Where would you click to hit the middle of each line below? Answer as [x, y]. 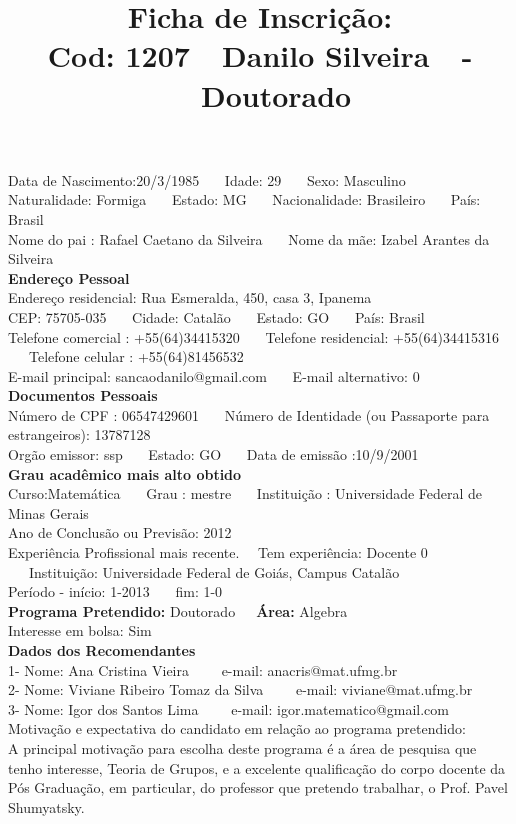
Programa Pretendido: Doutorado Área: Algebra [178, 610]
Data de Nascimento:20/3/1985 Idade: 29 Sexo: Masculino [207, 179]
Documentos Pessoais [83, 395]
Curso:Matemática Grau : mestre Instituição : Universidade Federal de [245, 493]
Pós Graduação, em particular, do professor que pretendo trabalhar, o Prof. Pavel [258, 787]
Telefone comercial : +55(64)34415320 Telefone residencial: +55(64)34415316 [253, 336]
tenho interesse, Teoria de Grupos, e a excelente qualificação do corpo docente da [257, 767]
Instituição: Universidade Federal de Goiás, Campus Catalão [214, 571]
